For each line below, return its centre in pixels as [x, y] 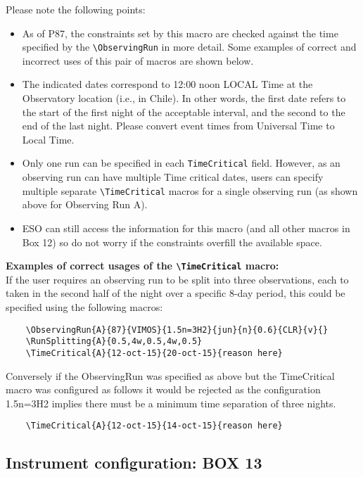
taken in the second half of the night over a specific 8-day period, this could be [176, 293]
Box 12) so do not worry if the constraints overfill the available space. [172, 242]
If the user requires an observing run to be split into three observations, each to [177, 279]
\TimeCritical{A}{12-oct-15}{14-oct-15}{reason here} [154, 426]
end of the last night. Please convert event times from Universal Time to [178, 126]
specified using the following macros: [84, 306]
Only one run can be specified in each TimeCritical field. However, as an [181, 163]
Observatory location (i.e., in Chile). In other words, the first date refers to [184, 98]
